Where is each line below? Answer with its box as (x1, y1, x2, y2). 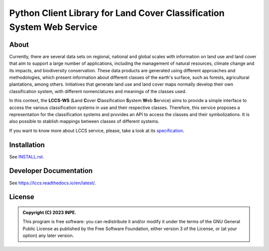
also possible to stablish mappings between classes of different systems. (9, 119, 159, 125)
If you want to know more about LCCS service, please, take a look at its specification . (9, 127, 184, 133)
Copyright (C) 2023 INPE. (22, 209, 77, 215)
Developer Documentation (9, 167, 93, 175)
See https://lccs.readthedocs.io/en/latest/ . (9, 180, 96, 186)
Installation (9, 140, 45, 149)
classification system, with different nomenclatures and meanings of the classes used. (9, 88, 187, 94)
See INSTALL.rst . (9, 153, 44, 159)
